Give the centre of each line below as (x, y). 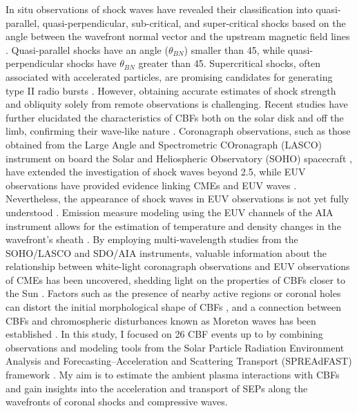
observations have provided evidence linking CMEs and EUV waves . (151, 185)
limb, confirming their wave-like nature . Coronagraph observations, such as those (178, 131)
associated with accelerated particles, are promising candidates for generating (169, 76)
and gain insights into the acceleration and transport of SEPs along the (157, 388)
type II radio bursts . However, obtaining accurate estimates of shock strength (171, 90)
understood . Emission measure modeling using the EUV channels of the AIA (170, 212)
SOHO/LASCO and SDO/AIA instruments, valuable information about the (166, 252)
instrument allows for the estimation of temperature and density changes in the (173, 225)
